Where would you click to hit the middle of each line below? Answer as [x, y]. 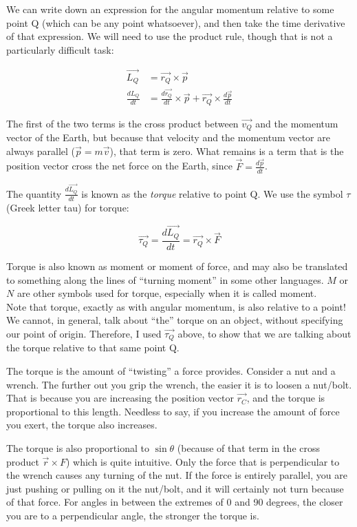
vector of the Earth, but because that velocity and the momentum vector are [168, 137]
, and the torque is [286, 398]
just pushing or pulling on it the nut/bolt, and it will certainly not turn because [175, 488]
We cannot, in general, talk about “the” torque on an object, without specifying [175, 320]
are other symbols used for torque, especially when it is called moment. [167, 293]
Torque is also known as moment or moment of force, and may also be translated [177, 266]
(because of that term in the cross [248, 447]
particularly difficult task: [60, 49]
